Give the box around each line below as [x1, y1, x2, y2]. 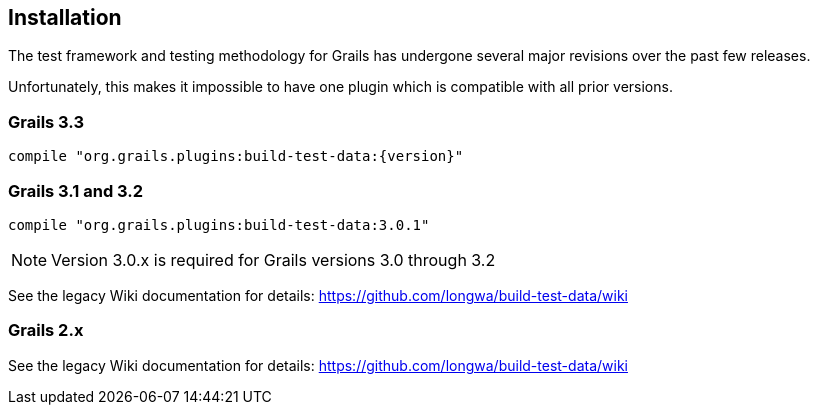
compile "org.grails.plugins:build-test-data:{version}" [8, 148, 464, 165]
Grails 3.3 [8, 111, 84, 132]
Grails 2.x [8, 320, 84, 341]
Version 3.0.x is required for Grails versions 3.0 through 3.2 [51, 249, 496, 270]
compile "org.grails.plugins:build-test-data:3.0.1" [8, 216, 430, 233]
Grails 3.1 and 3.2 [8, 180, 144, 201]
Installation [8, 5, 122, 30]
